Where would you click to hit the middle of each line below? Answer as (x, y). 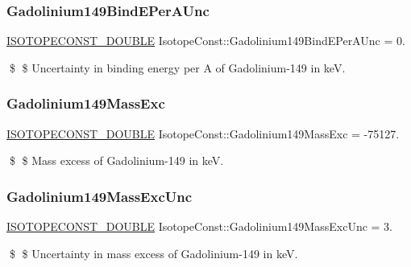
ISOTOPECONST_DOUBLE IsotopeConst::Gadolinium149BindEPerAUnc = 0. (206, 41)
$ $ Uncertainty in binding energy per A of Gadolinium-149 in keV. (177, 67)
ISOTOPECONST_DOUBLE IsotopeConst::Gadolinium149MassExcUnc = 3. (199, 226)
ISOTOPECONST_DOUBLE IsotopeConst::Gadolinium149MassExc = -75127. (203, 133)
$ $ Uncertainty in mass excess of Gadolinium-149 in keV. (154, 253)
